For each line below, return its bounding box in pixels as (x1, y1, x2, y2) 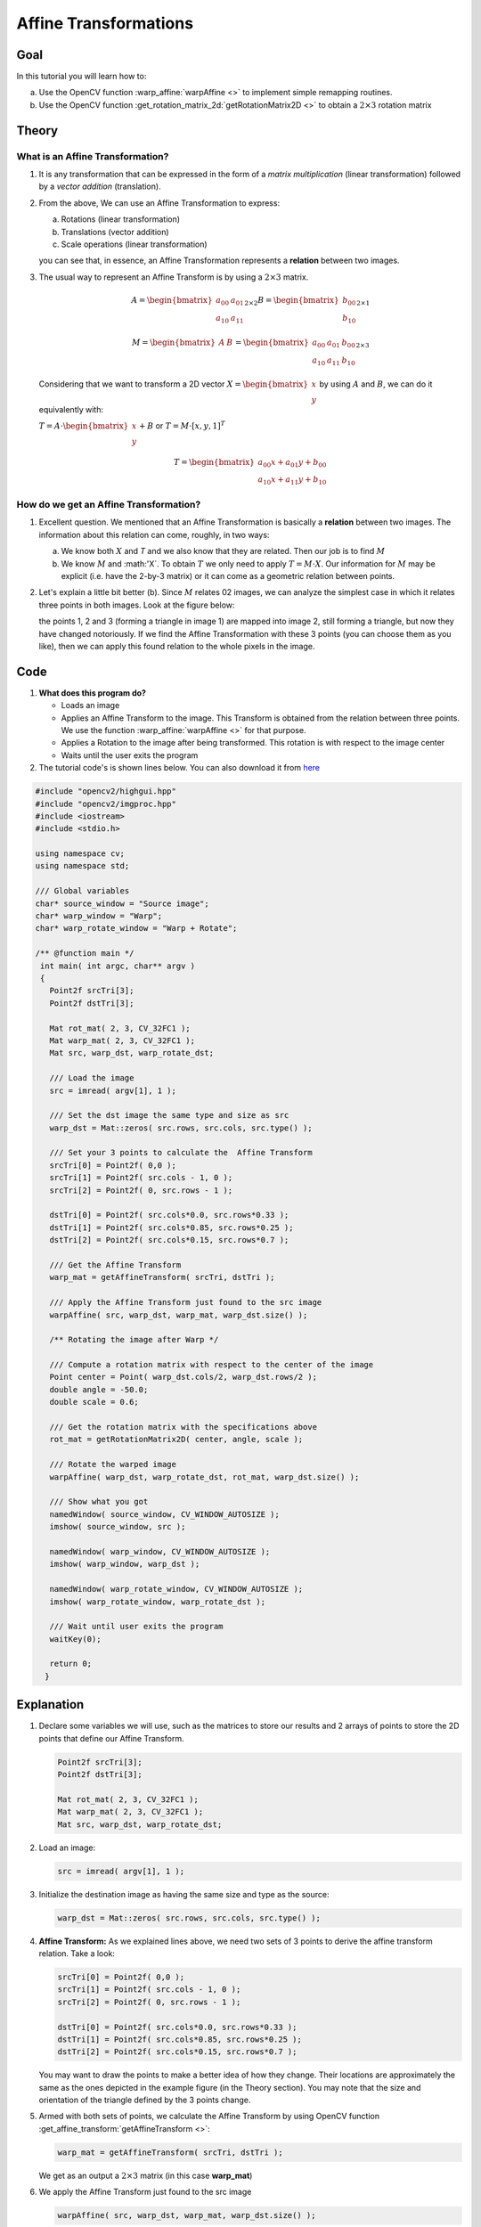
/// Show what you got (49, 1497, 149, 1507)
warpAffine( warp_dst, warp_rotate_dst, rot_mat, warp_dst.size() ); (49, 1472, 360, 1482)
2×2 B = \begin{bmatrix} (244, 295, 339, 307)
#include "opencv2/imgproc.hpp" (35, 798, 177, 809)
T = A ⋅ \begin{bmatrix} (38, 420, 129, 431)
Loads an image (61, 700, 120, 711)
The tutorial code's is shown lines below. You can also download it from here (38, 763, 321, 773)
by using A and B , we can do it (319, 379, 433, 389)
